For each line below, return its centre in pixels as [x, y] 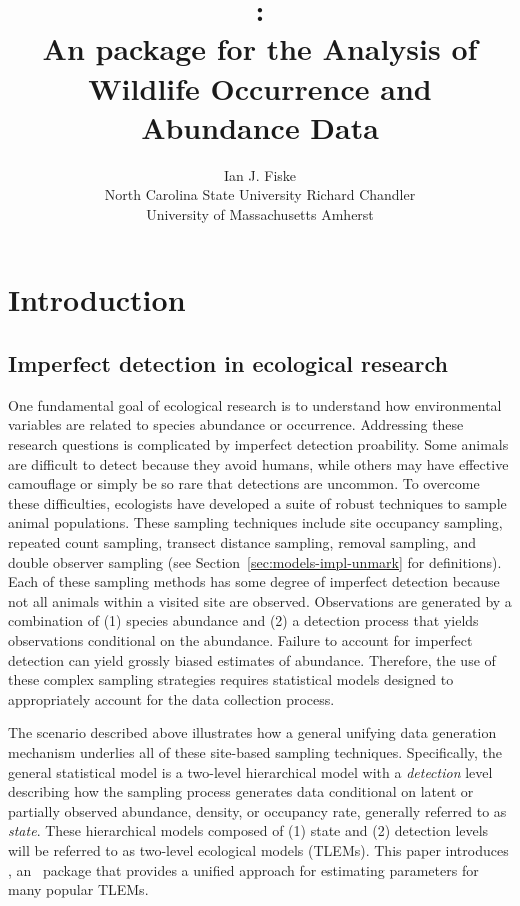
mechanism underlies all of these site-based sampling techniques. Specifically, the [255, 751]
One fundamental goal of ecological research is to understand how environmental [255, 404]
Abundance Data [260, 126]
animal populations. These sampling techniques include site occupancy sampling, [255, 522]
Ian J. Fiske [260, 174]
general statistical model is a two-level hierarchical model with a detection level [250, 771]
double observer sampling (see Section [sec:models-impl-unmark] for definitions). [255, 561]
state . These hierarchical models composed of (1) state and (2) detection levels [248, 830]
